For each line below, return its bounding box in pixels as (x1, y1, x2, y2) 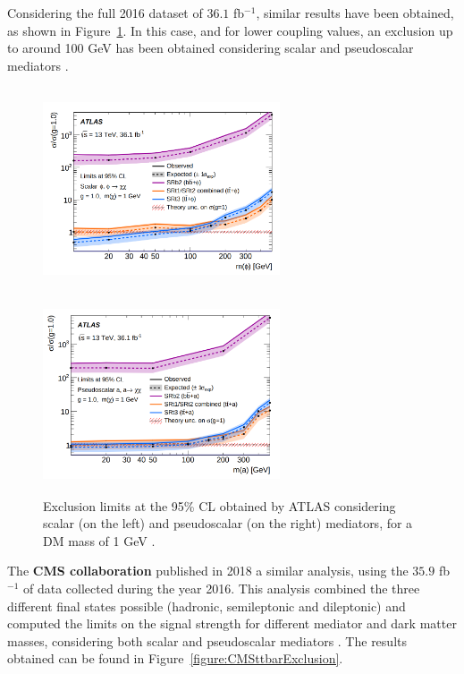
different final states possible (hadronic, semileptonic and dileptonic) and (7, 596, 406, 615)
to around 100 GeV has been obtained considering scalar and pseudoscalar (7, 38, 414, 57)
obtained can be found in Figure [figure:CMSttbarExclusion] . (7, 649, 343, 668)
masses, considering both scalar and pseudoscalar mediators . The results (7, 631, 407, 650)
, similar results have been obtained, (256, 4, 454, 21)
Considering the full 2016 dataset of (7, 4, 203, 21)
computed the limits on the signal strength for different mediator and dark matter (7, 614, 457, 633)
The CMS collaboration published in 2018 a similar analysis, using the (7, 561, 409, 580)
